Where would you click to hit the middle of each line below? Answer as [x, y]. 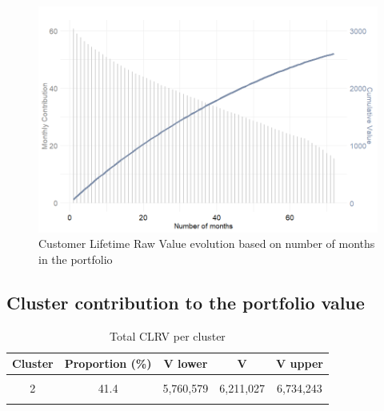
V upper [300, 363]
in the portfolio [76, 259]
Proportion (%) [108, 363]
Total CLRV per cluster [168, 335]
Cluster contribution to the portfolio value [186, 302]
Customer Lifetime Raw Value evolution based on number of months [207, 243]
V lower [186, 363]
